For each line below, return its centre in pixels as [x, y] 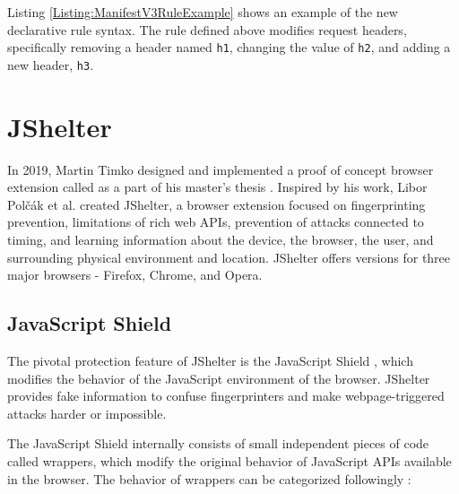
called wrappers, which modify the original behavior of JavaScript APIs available [229, 460]
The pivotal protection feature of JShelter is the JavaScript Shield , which [210, 360]
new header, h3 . [51, 64]
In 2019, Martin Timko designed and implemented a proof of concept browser [221, 169]
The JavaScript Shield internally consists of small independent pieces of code [218, 443]
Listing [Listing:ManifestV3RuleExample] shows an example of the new [203, 12]
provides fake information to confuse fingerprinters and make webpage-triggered [226, 396]
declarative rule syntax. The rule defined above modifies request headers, [207, 29]
